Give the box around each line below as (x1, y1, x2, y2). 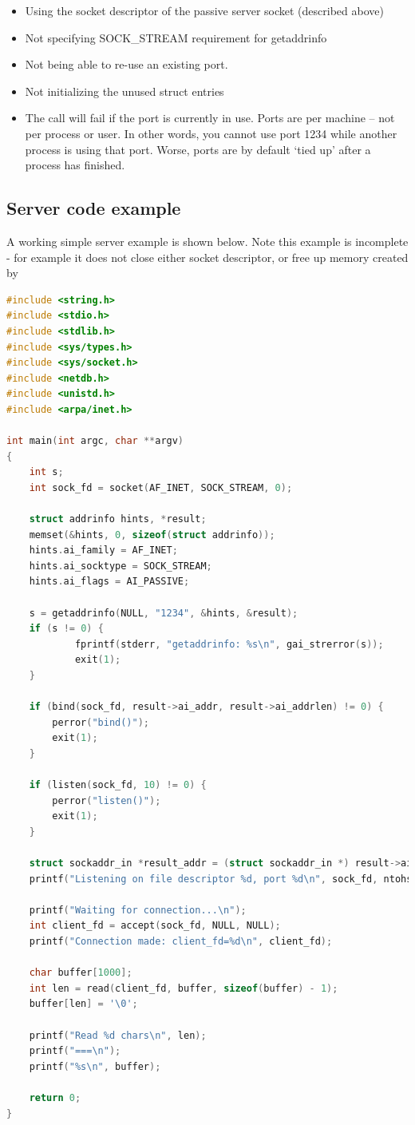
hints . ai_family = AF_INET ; (29, 545, 178, 557)
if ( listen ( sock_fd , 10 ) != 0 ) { (29, 779, 207, 791)
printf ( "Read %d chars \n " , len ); (29, 1029, 207, 1041)
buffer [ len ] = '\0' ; (29, 998, 138, 1010)
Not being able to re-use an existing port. (25, 56, 228, 73)
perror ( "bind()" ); (52, 716, 150, 728)
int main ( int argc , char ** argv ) (6, 435, 184, 447)
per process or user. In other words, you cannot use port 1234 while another (25, 125, 397, 141)
